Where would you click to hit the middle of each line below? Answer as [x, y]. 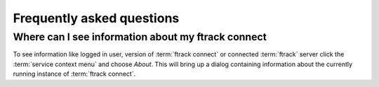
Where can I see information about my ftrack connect [140, 37]
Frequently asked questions [96, 18]
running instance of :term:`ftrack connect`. [74, 74]
